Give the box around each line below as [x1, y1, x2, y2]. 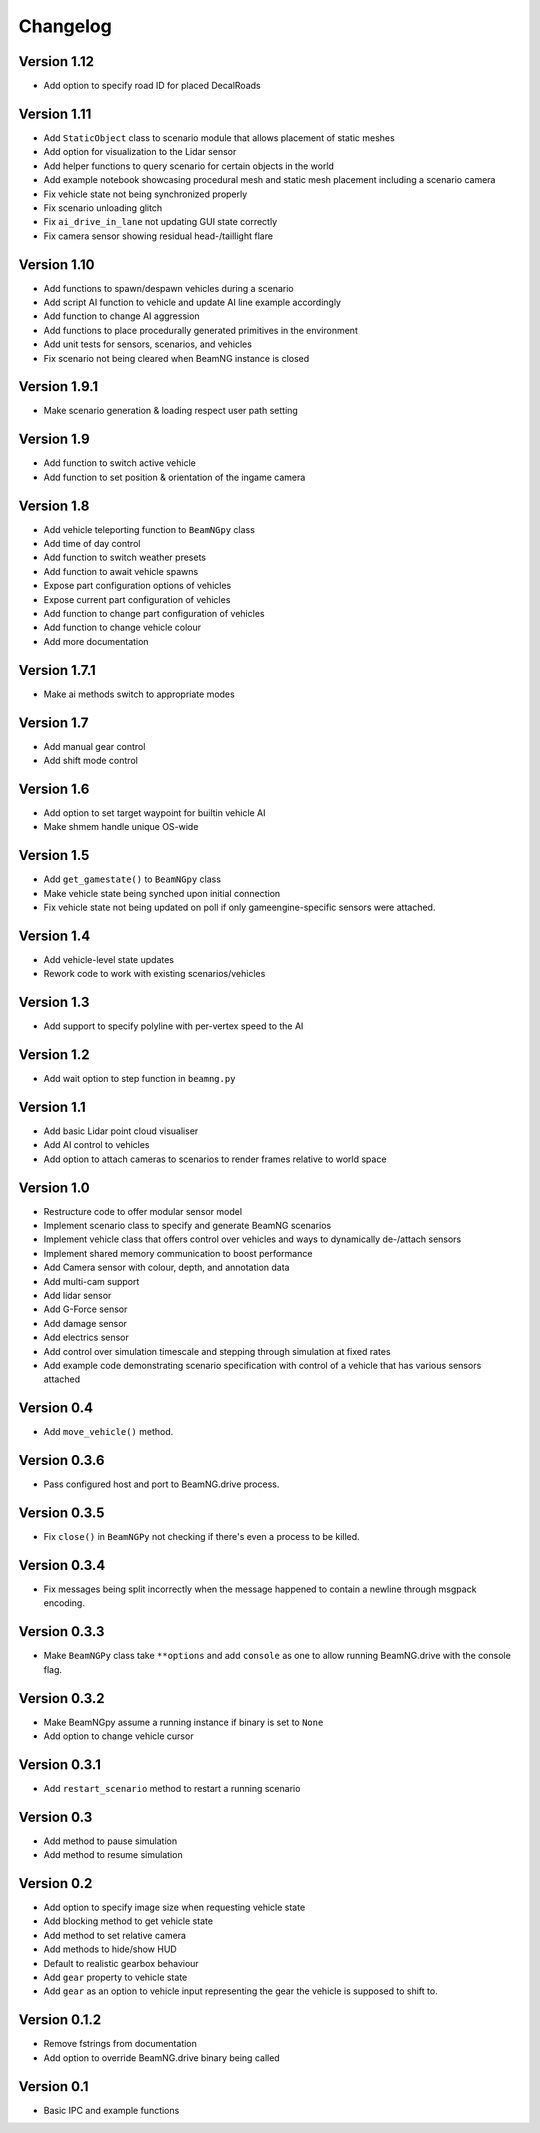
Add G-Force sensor [43, 1303, 128, 1315]
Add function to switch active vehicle [43, 457, 197, 469]
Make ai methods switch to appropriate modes [43, 688, 235, 700]
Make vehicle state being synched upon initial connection [43, 887, 281, 899]
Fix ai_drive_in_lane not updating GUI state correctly [43, 216, 278, 228]
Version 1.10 [18, 256, 95, 273]
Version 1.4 [18, 927, 91, 944]
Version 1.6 [18, 780, 90, 797]
